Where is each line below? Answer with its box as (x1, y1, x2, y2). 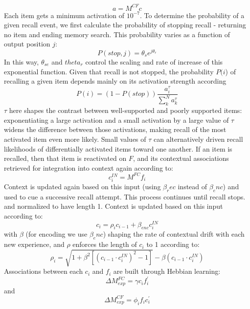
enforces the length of (72, 239, 137, 249)
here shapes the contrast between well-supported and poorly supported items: (9, 105, 242, 115)
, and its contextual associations (133, 153, 229, 163)
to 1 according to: (146, 239, 200, 249)
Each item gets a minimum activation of (4, 10, 125, 20)
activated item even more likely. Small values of (4, 133, 146, 144)
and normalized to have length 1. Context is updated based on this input (4, 201, 223, 211)
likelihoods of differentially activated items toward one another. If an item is (4, 143, 232, 154)
